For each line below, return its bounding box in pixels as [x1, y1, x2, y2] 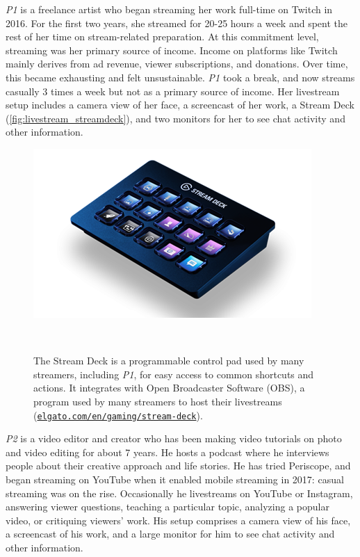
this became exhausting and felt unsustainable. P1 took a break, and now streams [6, 70, 355, 84]
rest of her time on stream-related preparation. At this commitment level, [6, 29, 319, 44]
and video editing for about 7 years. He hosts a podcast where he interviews [6, 444, 329, 459]
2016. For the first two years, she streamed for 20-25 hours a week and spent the [6, 15, 348, 30]
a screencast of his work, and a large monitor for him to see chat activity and [6, 526, 335, 541]
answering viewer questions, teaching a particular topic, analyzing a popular [6, 499, 329, 514]
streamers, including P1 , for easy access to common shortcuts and [33, 366, 314, 381]
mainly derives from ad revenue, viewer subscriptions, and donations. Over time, [6, 56, 348, 71]
